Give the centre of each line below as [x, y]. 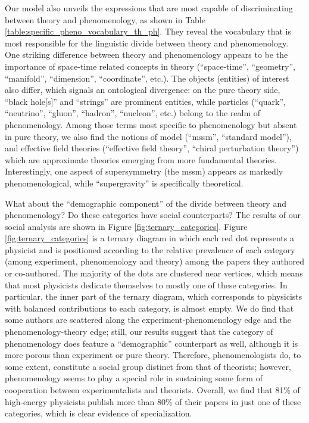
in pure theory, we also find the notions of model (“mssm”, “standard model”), [148, 136]
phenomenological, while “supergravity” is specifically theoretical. [124, 183]
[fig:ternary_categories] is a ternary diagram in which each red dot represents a [149, 238]
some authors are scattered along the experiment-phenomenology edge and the [148, 320]
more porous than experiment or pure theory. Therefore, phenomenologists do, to [153, 355]
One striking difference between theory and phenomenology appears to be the [146, 55]
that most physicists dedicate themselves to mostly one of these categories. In [146, 284]
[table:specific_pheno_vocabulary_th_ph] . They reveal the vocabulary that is [148, 31]
